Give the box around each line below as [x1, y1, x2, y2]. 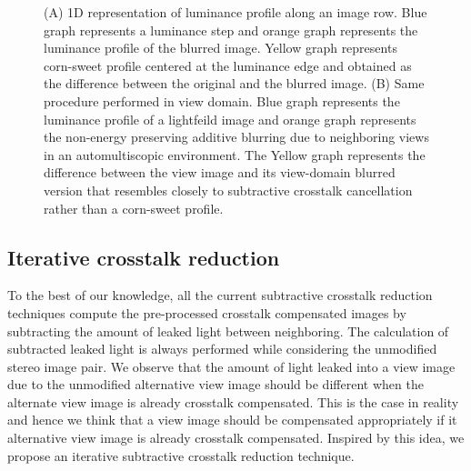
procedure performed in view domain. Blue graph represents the [44, 91, 400, 110]
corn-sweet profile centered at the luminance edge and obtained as [44, 55, 412, 75]
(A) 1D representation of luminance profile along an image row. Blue [44, 3, 427, 21]
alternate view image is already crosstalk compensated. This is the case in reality [7, 392, 459, 411]
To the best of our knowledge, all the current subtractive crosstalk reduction [7, 286, 433, 305]
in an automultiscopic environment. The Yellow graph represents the [44, 145, 426, 164]
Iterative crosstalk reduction [7, 243, 280, 271]
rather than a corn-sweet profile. [44, 198, 224, 217]
